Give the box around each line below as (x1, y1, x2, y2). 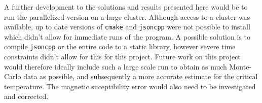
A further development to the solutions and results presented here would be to (4, 2, 248, 12)
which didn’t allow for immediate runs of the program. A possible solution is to (4, 31, 250, 42)
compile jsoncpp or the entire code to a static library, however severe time (4, 41, 236, 52)
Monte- (229, 61, 252, 72)
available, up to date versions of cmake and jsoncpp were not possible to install (4, 21, 250, 32)
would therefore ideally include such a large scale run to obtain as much (4, 61, 227, 72)
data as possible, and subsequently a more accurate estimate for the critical (23, 71, 258, 82)
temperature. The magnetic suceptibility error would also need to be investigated (4, 81, 256, 91)
